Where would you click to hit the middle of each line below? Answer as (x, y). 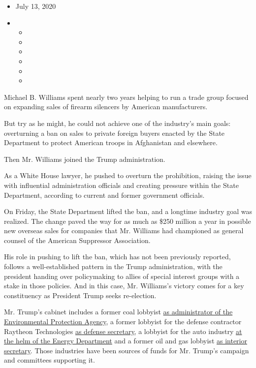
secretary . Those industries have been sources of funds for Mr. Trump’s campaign (127, 350)
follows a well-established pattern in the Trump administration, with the (113, 266)
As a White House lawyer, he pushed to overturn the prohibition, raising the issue (128, 175)
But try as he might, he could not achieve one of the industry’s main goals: (117, 123)
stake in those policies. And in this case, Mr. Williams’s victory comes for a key (124, 286)
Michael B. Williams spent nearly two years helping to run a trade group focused (126, 97)
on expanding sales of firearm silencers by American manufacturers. (106, 107)
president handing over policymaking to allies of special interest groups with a (122, 276)
